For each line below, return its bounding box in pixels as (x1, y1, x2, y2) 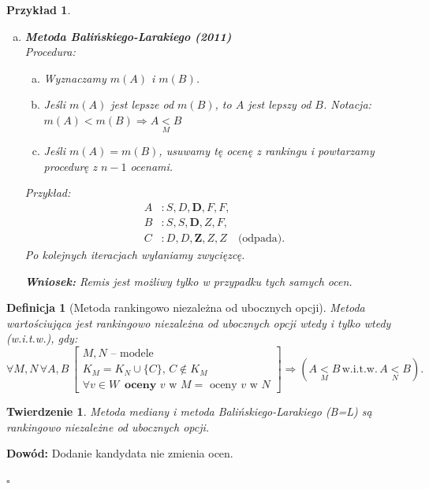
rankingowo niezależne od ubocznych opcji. (6, 418, 210, 435)
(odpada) (237, 233, 282, 245)
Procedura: (24, 43, 76, 60)
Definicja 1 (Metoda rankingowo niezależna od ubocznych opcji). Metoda (6, 299, 365, 316)
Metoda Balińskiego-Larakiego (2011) (24, 28, 232, 44)
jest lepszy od (248, 96, 311, 113)
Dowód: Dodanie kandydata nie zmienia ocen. (6, 445, 233, 461)
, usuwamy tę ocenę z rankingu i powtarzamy (159, 143, 375, 159)
